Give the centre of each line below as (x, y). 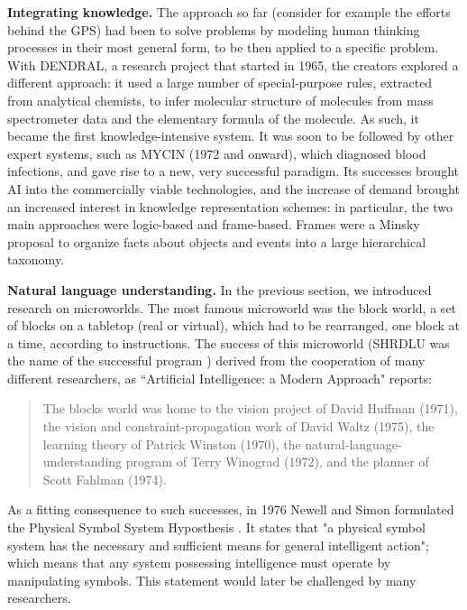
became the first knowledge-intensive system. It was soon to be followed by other (231, 136)
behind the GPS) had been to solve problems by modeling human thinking (214, 29)
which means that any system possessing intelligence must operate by (199, 563)
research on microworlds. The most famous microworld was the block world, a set (232, 307)
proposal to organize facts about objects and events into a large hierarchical (217, 241)
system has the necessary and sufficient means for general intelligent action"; (218, 545)
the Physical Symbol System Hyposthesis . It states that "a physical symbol (216, 527)
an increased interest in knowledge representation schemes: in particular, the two (230, 206)
